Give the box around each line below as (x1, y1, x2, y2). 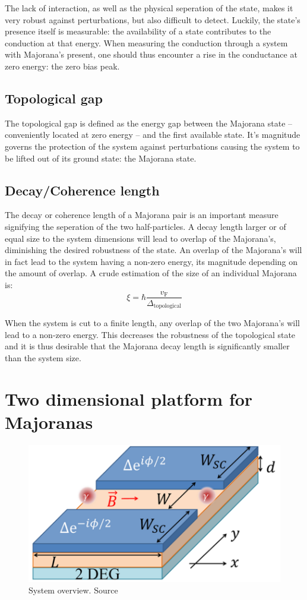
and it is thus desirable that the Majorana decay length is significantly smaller (5, 340, 290, 352)
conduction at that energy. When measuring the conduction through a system (5, 36, 288, 49)
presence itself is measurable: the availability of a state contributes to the (5, 25, 271, 37)
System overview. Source (29, 584, 118, 596)
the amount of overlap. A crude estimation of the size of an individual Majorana (5, 267, 297, 279)
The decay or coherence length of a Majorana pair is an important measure (5, 209, 278, 221)
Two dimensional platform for (5, 386, 253, 410)
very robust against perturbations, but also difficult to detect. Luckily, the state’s (5, 13, 300, 26)
